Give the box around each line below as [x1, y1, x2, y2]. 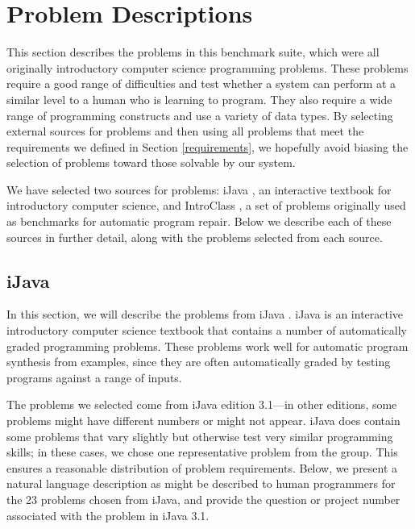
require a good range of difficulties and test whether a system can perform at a [6, 75, 396, 92]
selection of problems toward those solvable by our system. [6, 154, 296, 171]
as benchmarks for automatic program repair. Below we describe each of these [6, 213, 392, 230]
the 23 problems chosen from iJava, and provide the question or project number [6, 490, 400, 507]
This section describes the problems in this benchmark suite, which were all [6, 44, 380, 60]
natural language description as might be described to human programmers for [6, 475, 396, 492]
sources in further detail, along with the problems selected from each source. [6, 228, 383, 245]
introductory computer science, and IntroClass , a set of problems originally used [6, 197, 406, 214]
